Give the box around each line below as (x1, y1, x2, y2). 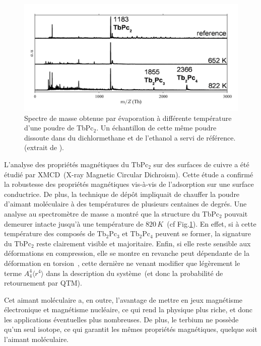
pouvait (224, 208, 248, 219)
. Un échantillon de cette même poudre (96, 122, 217, 133)
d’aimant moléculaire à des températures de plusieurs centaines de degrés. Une (4, 198, 247, 209)
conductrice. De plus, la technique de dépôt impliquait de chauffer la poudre (4, 188, 240, 199)
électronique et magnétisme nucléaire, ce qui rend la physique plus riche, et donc (4, 304, 253, 315)
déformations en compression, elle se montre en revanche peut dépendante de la (4, 248, 249, 258)
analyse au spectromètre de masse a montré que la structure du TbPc (4, 208, 219, 219)
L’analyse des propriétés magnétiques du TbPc (4, 159, 149, 169)
